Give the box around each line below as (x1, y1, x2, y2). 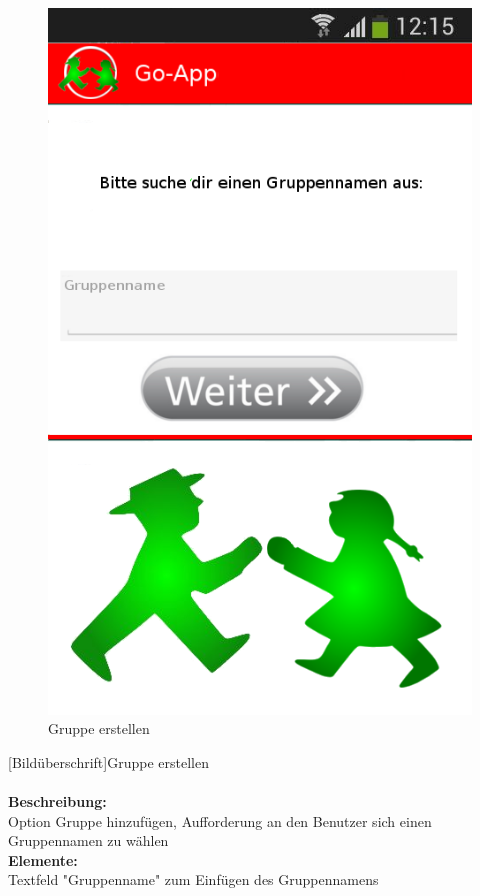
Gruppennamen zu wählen (8, 830, 169, 851)
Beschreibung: (8, 791, 107, 812)
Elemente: (8, 849, 78, 870)
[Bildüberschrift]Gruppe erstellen (8, 751, 209, 772)
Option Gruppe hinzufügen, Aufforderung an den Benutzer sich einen (8, 810, 432, 831)
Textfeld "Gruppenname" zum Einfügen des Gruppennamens (8, 869, 379, 890)
